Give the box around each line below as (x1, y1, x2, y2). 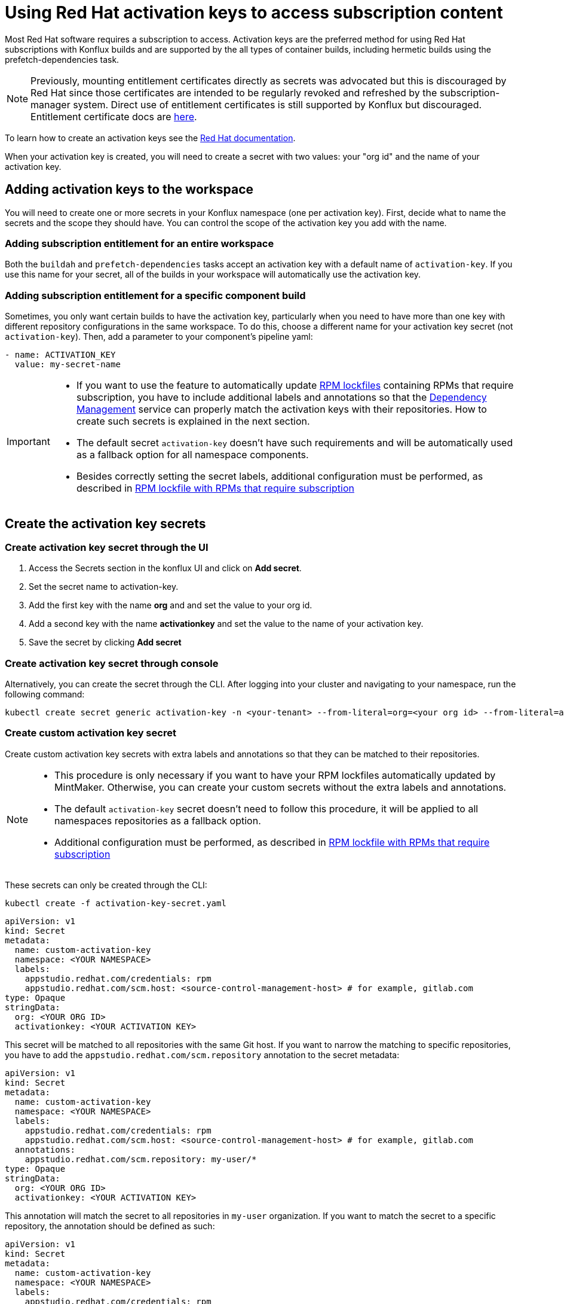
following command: (5, 689, 85, 700)
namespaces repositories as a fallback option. (54, 814, 261, 827)
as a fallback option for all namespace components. (76, 449, 309, 461)
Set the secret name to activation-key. (29, 581, 179, 592)
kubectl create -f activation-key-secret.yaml (5, 898, 226, 908)
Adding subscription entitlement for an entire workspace (5, 237, 274, 249)
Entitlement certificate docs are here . (30, 110, 197, 123)
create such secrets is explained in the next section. (76, 415, 310, 428)
